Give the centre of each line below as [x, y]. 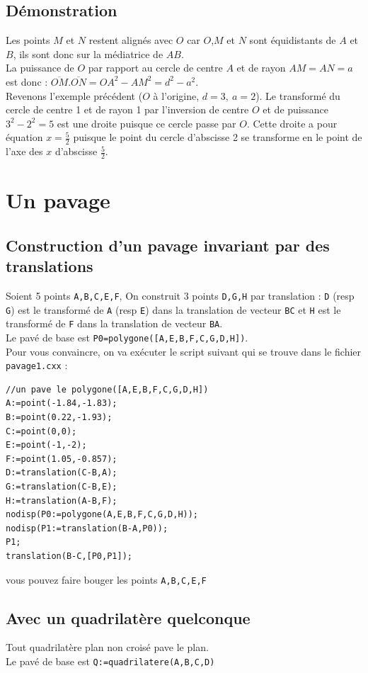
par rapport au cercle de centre [155, 68]
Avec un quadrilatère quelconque [128, 617]
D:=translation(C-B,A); [62, 473]
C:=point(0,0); [41, 431]
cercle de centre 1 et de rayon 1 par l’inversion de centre [127, 109]
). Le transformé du [298, 95]
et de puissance [295, 109]
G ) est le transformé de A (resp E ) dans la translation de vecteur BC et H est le [173, 309]
